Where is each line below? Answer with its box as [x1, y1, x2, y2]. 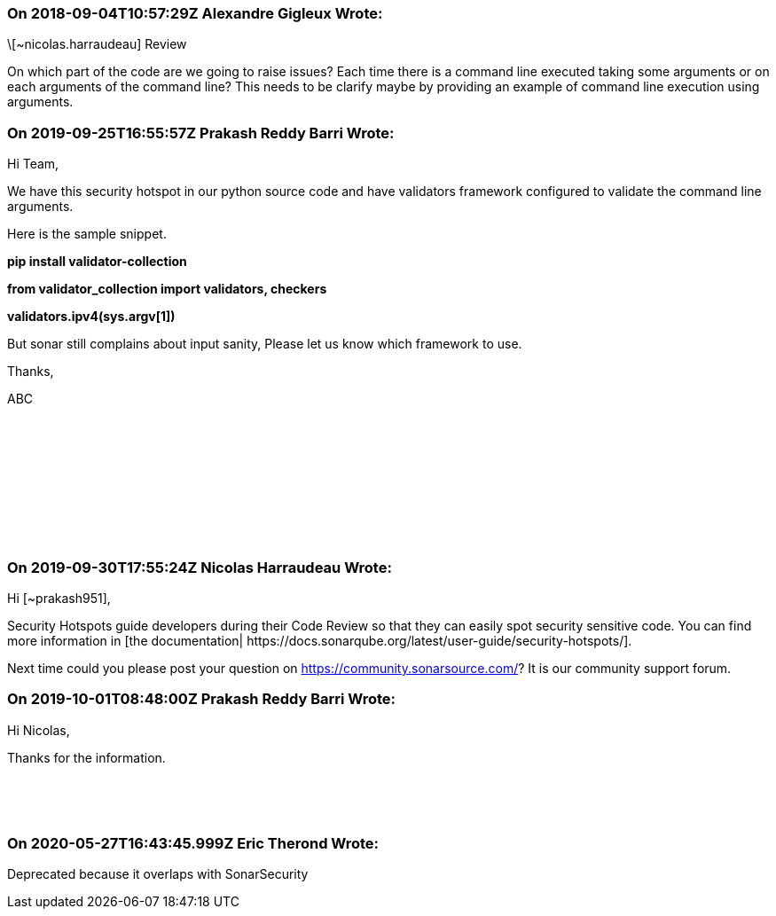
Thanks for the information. [7, 749, 166, 765]
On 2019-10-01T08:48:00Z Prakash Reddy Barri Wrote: [7, 690, 396, 709]
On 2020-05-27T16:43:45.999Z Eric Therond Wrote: [7, 834, 380, 852]
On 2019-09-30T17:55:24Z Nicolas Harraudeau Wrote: [7, 558, 392, 576]
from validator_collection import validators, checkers [7, 281, 327, 297]
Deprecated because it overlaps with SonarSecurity [7, 866, 309, 882]
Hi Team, [7, 156, 59, 172]
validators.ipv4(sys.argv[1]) [7, 309, 176, 325]
